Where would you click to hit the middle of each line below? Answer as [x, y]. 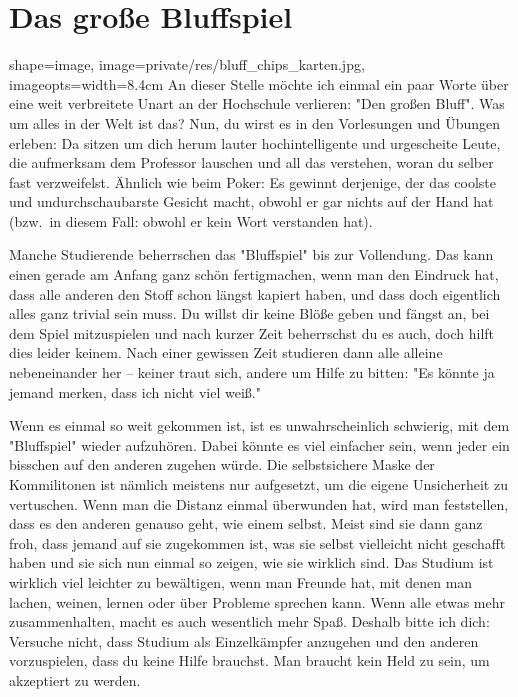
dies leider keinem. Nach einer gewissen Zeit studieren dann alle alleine [226, 352]
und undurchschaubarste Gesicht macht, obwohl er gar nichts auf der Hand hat [251, 201]
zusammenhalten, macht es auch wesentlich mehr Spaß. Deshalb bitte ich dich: [249, 621]
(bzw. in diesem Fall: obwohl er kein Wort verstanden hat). [191, 220]
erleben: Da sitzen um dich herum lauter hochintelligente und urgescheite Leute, [255, 142]
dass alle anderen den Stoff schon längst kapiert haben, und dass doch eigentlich [255, 293]
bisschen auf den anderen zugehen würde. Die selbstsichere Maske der [222, 464]
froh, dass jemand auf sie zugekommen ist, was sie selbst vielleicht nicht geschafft [257, 542]
